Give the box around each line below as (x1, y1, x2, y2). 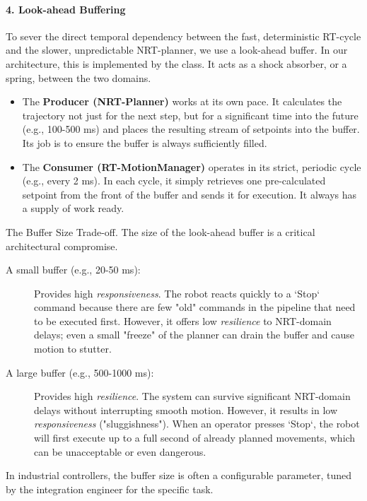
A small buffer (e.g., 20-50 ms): (6, 262, 141, 277)
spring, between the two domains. (6, 70, 151, 85)
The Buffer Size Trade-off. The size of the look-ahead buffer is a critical (6, 224, 315, 239)
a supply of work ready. (22, 201, 124, 216)
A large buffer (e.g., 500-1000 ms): (6, 365, 154, 379)
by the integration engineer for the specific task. (6, 481, 214, 496)
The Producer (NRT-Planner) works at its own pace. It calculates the (22, 94, 342, 109)
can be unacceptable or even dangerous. (34, 444, 206, 459)
